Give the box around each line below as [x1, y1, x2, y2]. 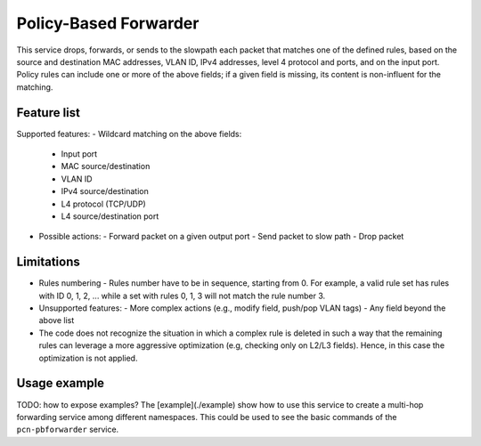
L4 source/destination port [61, 210, 159, 222]
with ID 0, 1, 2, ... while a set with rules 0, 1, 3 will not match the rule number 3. [38, 290, 326, 301]
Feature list [16, 105, 80, 120]
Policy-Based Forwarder [16, 13, 200, 33]
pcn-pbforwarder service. [16, 424, 119, 435]
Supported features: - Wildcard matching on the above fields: [16, 128, 242, 139]
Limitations [16, 255, 80, 270]
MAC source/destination [61, 161, 151, 172]
